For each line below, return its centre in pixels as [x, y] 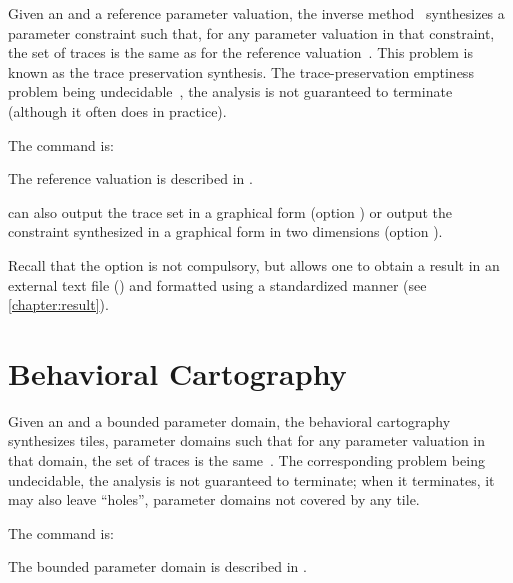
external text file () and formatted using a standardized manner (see [217, 284]
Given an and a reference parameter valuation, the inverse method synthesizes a [256, 13]
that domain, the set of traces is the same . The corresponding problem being [246, 460]
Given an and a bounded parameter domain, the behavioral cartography [229, 420]
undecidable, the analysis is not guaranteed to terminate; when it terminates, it [251, 479]
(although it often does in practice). [117, 110]
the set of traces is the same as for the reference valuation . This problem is [241, 52]
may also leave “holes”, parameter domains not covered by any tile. [214, 499]
